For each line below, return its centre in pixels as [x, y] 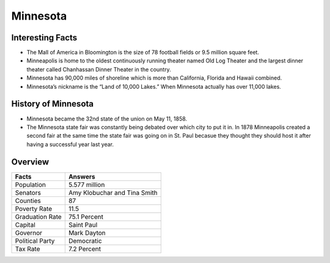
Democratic [85, 240]
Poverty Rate [34, 209]
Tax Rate [28, 249]
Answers [82, 176]
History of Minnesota [53, 104]
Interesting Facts [44, 38]
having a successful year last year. [70, 144]
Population [30, 185]
